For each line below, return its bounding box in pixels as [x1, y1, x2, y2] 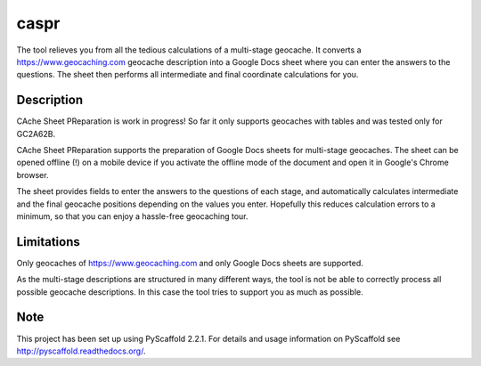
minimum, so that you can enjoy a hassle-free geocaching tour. [16, 210, 249, 222]
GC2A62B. [16, 128, 56, 139]
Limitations [16, 234, 80, 249]
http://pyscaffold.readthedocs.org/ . [16, 346, 146, 356]
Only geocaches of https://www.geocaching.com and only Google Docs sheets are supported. [16, 257, 364, 268]
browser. [16, 169, 49, 180]
